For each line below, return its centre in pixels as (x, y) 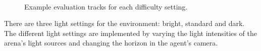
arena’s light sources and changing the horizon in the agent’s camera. (111, 43)
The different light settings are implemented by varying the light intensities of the (130, 33)
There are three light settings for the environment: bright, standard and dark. (124, 23)
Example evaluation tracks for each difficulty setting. (106, 6)
